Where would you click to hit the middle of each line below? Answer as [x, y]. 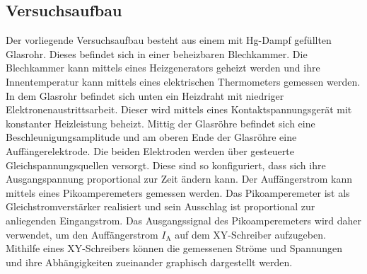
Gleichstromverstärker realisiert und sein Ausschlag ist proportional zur [161, 206]
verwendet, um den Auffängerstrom [82, 234]
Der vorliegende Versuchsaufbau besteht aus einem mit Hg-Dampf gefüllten [169, 40]
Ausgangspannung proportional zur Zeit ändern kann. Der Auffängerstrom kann [179, 179]
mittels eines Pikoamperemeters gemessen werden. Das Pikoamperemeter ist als [178, 192]
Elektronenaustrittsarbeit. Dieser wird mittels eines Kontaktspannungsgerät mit [179, 109]
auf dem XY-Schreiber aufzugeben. [250, 234]
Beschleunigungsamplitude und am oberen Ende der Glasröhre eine [151, 137]
